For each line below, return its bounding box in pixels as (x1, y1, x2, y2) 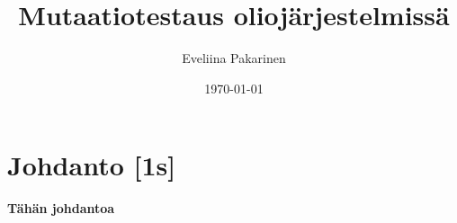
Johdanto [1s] (7, 147, 176, 183)
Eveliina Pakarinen (182, 49, 286, 67)
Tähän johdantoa (7, 199, 115, 218)
